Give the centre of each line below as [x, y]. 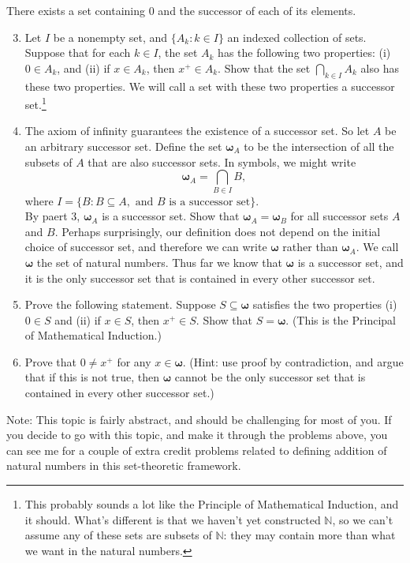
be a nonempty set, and [110, 37]
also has [380, 68]
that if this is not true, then [92, 377]
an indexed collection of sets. [297, 37]
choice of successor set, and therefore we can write [146, 247]
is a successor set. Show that [171, 216]
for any [134, 361]
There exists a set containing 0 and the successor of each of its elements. [181, 10]
